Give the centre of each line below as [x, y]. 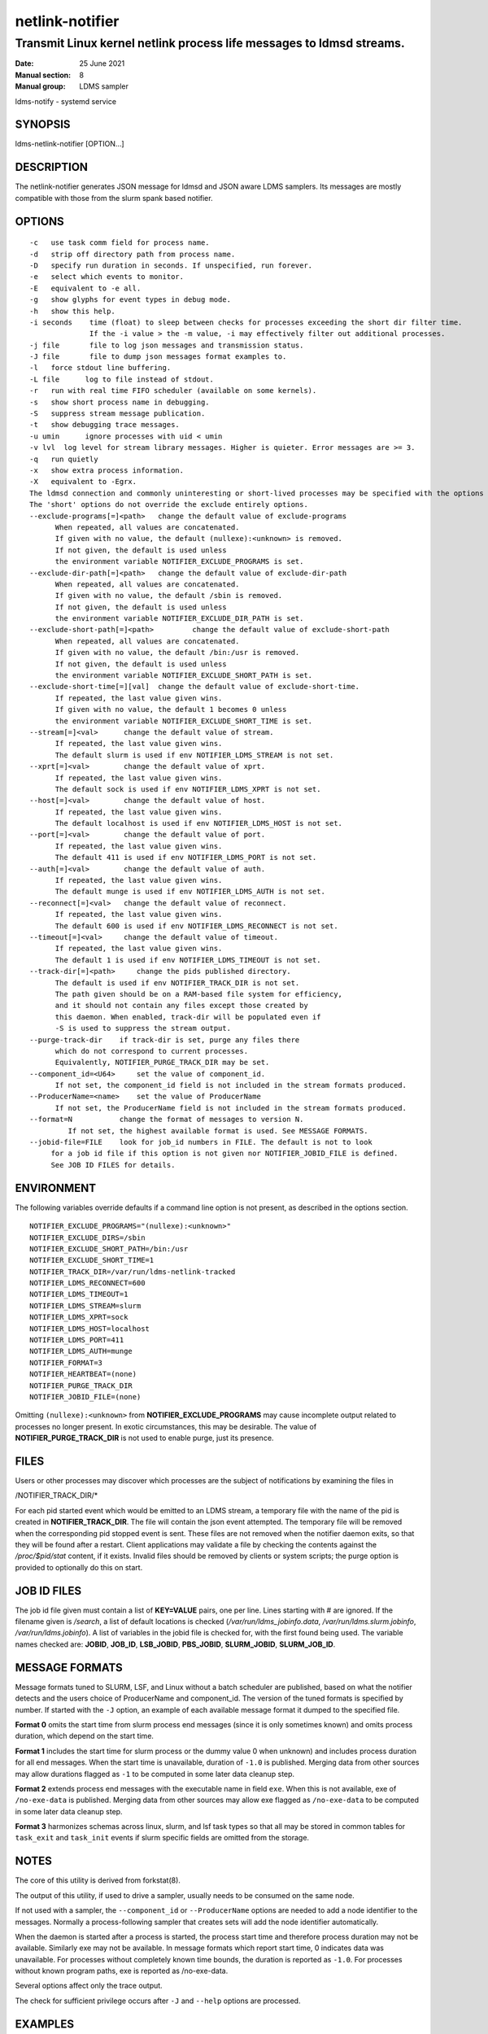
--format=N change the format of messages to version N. [167, 1120]
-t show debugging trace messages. [105, 425]
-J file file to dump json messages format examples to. [158, 357]
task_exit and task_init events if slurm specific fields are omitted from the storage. [162, 1838]
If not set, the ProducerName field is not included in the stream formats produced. [231, 1108]
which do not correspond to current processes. [151, 1051]
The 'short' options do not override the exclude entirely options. [169, 505]
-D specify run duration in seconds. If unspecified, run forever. [171, 265]
